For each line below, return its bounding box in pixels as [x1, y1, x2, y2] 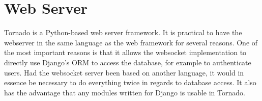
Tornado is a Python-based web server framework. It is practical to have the [4, 27, 242, 38]
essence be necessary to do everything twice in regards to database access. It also [4, 77, 256, 88]
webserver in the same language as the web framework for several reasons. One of [4, 37, 258, 47]
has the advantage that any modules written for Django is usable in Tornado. [4, 87, 245, 97]
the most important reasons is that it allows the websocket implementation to [4, 47, 247, 58]
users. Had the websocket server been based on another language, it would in [4, 67, 244, 78]
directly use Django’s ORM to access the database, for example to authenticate [4, 57, 251, 67]
